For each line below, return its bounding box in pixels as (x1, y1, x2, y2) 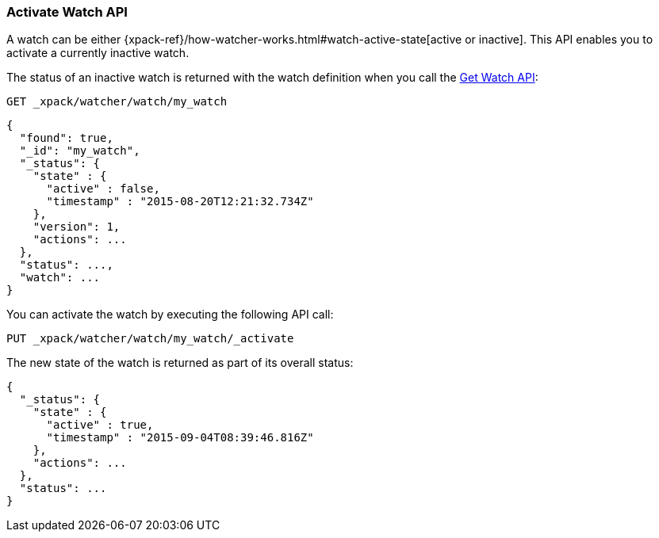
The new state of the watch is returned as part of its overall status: (6, 356, 354, 370)
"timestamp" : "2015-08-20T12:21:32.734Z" (46, 195, 314, 208)
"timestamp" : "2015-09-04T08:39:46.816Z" (46, 431, 314, 445)
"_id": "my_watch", (19, 144, 140, 158)
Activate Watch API (6, 4, 128, 20)
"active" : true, (46, 418, 154, 432)
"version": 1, (33, 220, 121, 234)
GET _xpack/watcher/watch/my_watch (6, 95, 228, 109)
